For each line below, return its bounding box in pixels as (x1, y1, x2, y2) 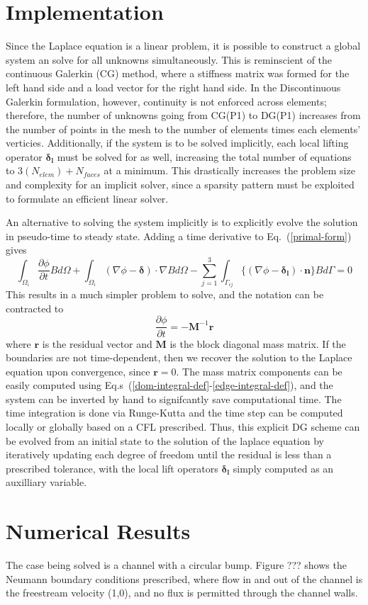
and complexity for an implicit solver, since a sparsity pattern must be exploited (6, 177, 355, 192)
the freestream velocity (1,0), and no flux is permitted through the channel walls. (6, 585, 358, 600)
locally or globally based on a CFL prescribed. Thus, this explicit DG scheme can (6, 419, 360, 434)
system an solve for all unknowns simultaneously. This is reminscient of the (6, 52, 333, 67)
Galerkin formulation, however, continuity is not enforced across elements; (6, 94, 327, 108)
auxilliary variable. (6, 475, 87, 490)
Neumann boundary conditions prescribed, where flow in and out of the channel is (6, 571, 363, 586)
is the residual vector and (42, 336, 152, 351)
